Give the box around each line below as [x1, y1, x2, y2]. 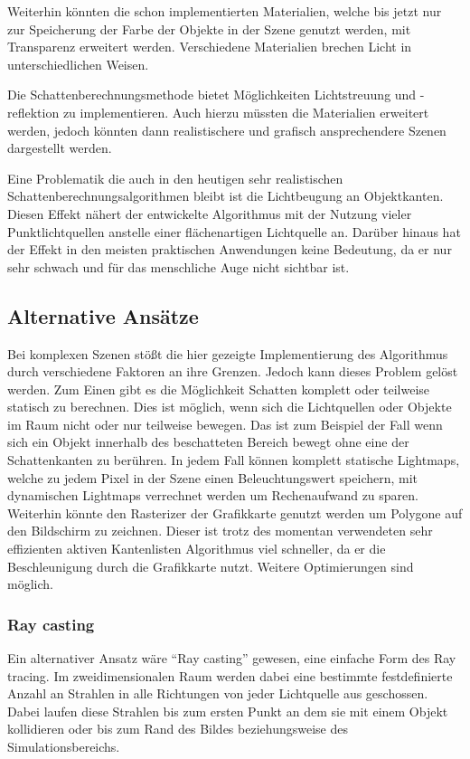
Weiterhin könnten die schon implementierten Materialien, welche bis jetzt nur [7, 2, 442, 20]
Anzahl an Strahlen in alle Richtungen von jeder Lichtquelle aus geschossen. [7, 684, 428, 703]
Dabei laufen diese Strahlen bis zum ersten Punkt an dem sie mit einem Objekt [7, 701, 448, 720]
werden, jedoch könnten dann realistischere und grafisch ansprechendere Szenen [7, 120, 446, 139]
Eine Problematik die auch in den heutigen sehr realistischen [7, 168, 343, 187]
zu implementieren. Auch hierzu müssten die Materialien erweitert [62, 102, 429, 121]
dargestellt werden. [7, 138, 112, 157]
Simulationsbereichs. [7, 737, 120, 756]
